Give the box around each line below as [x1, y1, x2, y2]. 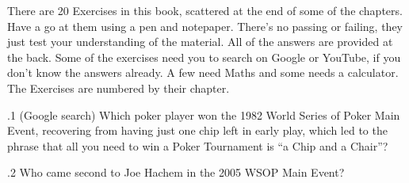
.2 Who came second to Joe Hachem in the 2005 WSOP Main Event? [7, 164, 345, 181]
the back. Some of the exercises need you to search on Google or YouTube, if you [7, 48, 401, 65]
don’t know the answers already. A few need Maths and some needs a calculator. [7, 64, 399, 81]
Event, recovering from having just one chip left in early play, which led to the [7, 122, 388, 139]
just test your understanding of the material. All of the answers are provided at [7, 33, 393, 50]
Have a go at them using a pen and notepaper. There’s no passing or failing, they [7, 17, 403, 34]
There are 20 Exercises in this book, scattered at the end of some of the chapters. [7, 2, 403, 18]
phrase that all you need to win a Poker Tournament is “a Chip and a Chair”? [7, 137, 388, 154]
